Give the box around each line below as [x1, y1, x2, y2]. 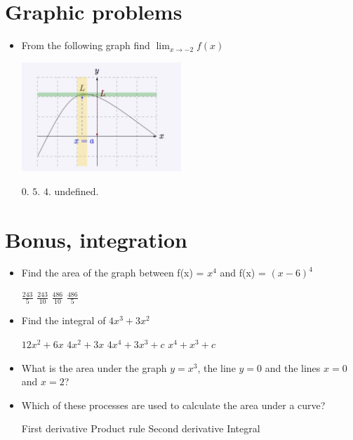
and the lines [265, 360, 321, 375]
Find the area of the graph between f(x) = [21, 265, 204, 280]
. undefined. [48, 183, 99, 198]
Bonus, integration [5, 225, 187, 253]
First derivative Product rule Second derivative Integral [21, 421, 260, 436]
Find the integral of [21, 313, 106, 328]
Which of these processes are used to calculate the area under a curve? [21, 397, 326, 412]
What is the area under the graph [21, 360, 167, 375]
